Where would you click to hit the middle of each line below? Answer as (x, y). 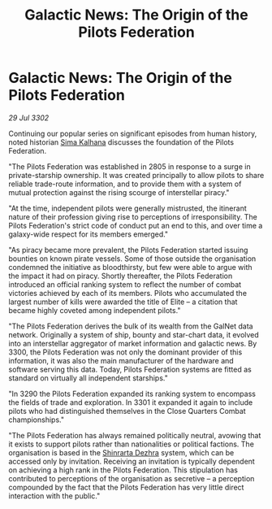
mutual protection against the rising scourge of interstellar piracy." (119, 192)
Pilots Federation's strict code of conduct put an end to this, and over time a (136, 225)
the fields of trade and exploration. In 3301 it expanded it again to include (131, 402)
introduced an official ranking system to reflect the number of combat (125, 284)
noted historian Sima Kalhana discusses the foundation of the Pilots (121, 142)
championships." (37, 420)
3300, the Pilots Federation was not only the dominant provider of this (125, 352)
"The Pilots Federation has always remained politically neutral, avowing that (135, 435)
